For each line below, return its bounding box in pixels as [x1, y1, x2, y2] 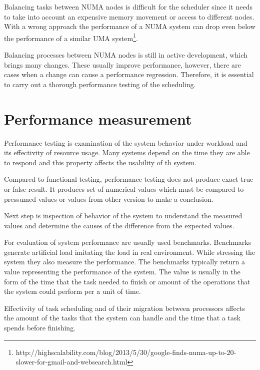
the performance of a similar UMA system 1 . [4, 31, 138, 43]
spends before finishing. [4, 322, 76, 333]
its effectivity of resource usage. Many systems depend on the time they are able [4, 147, 250, 158]
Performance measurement [4, 108, 192, 129]
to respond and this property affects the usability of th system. [4, 157, 197, 167]
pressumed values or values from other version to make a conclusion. [4, 193, 213, 204]
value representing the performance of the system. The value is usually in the [4, 266, 240, 277]
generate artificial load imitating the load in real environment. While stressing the [4, 246, 255, 257]
